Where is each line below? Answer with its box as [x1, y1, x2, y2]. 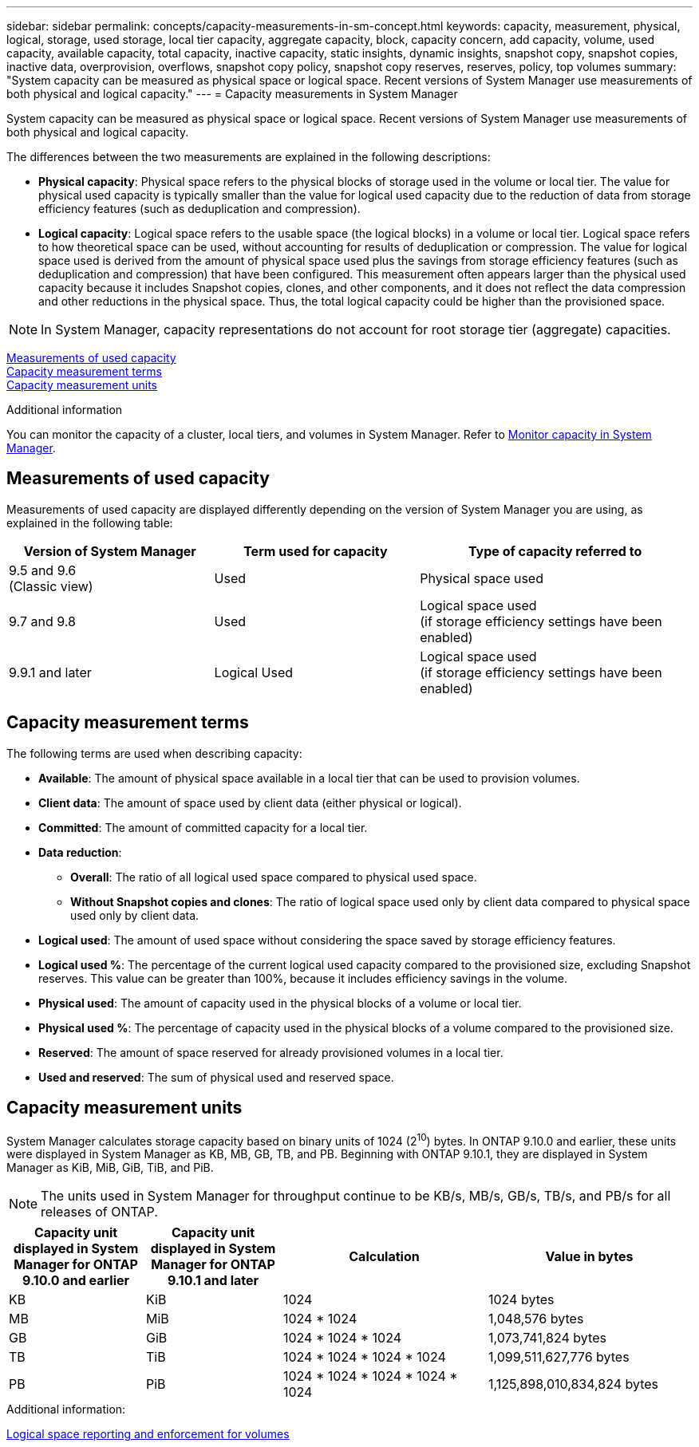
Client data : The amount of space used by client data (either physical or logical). [38, 795, 462, 810]
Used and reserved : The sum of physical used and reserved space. [38, 1070, 394, 1084]
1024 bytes [488, 1291, 555, 1308]
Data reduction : [38, 845, 122, 859]
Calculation [349, 1248, 420, 1265]
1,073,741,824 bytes [488, 1330, 606, 1346]
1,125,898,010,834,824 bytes [488, 1376, 659, 1393]
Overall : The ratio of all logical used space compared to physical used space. [70, 869, 477, 884]
